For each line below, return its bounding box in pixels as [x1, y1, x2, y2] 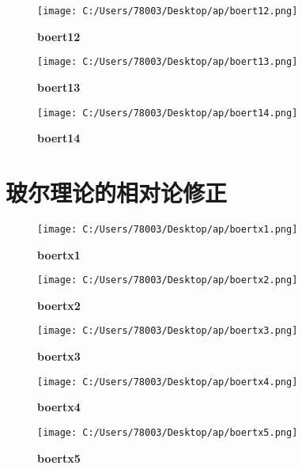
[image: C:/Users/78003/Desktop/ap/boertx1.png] [37, 223, 298, 235]
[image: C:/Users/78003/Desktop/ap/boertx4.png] [37, 376, 298, 388]
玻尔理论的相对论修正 [6, 176, 228, 208]
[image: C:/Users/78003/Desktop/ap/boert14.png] [37, 107, 298, 119]
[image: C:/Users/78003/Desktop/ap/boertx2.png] [37, 274, 298, 286]
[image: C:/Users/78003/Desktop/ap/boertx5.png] [37, 426, 298, 438]
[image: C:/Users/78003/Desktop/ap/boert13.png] [37, 56, 298, 68]
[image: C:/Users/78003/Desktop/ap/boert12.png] [37, 6, 298, 17]
